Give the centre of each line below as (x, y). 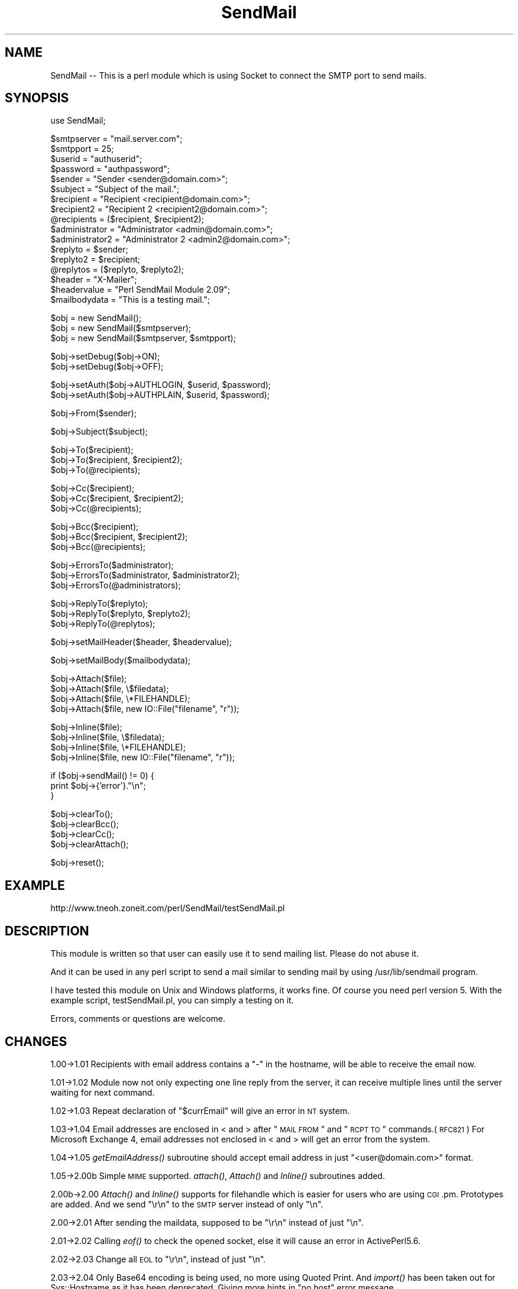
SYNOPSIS (37, 98)
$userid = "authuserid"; (96, 159)
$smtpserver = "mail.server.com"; (116, 139)
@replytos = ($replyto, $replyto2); (117, 270)
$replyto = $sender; (89, 250)
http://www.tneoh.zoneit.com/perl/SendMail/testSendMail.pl (168, 908)
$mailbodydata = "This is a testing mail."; (130, 300)
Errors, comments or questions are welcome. (138, 1019)
